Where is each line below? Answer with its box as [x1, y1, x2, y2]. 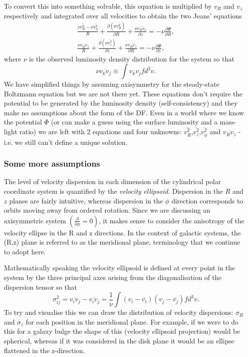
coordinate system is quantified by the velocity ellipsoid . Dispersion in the [4, 186, 223, 196]
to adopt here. [4, 246, 46, 256]
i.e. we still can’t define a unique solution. [4, 137, 128, 147]
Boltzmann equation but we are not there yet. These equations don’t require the [4, 88, 243, 98]
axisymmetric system [4, 215, 66, 225]
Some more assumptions [4, 157, 100, 170]
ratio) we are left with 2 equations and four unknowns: [19, 126, 182, 137]
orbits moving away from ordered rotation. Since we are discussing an [4, 205, 210, 215]
